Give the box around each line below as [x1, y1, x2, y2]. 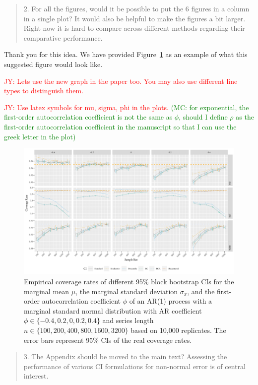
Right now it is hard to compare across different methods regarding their [23, 23, 245, 33]
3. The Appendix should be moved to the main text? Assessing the [23, 351, 227, 362]
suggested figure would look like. [4, 59, 103, 69]
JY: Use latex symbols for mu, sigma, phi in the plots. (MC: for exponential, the [4, 102, 249, 112]
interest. [23, 371, 49, 381]
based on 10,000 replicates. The [130, 324, 226, 335]
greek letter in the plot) [4, 131, 76, 141]
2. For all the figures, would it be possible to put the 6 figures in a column [23, 3, 250, 13]
